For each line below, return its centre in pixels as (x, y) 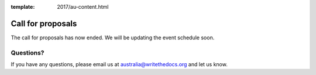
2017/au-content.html (83, 7)
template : (23, 7)
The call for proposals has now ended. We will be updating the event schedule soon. (113, 37)
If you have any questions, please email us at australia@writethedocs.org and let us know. (119, 64)
